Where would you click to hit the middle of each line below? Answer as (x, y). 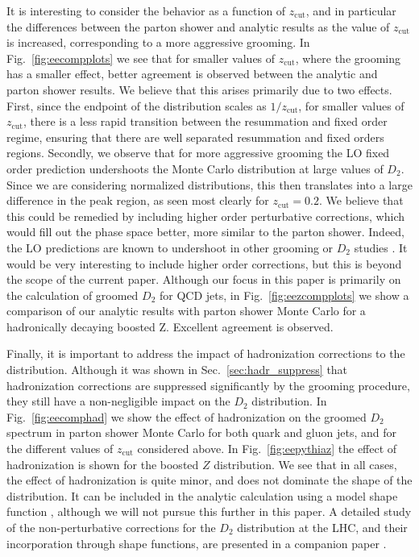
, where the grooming (348, 58)
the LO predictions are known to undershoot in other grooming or (170, 247)
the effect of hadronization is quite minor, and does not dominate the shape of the (209, 480)
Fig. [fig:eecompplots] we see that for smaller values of (141, 58)
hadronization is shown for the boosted (103, 464)
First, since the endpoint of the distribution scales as (137, 105)
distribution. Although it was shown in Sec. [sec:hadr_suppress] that (177, 370)
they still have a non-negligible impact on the (118, 401)
